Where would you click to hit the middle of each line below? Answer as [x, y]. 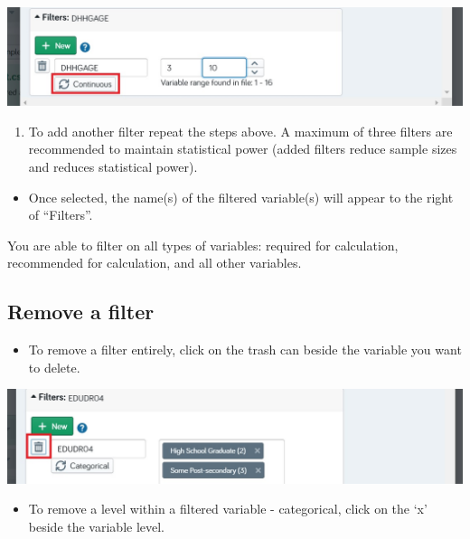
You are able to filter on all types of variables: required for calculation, [203, 245]
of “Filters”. [61, 215]
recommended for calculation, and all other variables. [155, 263]
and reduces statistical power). [113, 167]
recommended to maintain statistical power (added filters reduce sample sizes [243, 149]
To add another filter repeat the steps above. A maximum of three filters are [240, 131]
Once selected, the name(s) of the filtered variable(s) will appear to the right [241, 197]
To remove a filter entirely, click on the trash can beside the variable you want [245, 350]
